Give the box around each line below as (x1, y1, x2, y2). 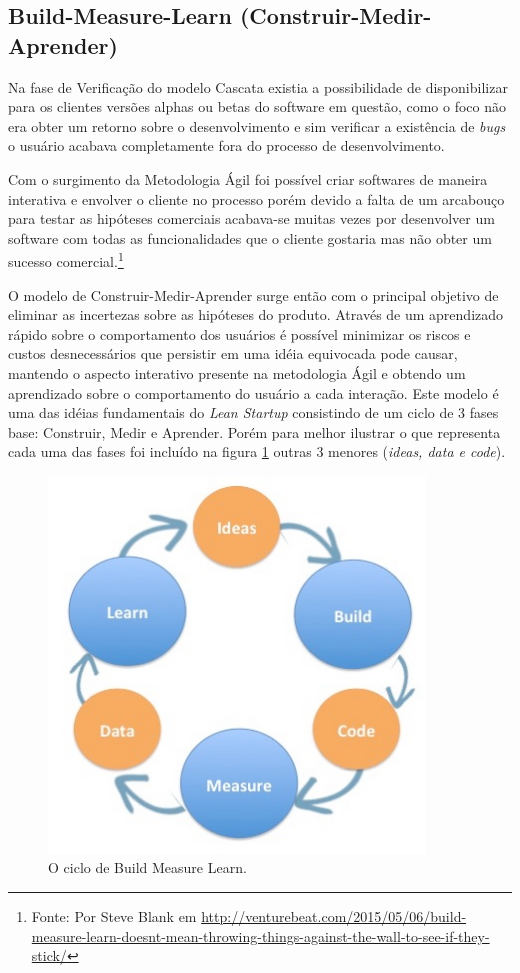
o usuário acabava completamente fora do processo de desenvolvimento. (8, 135, 445, 156)
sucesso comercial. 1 (8, 248, 124, 271)
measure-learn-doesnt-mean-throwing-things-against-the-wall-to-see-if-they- (31, 925, 490, 946)
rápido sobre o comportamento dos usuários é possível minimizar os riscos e (8, 323, 471, 344)
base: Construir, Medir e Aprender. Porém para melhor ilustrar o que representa (8, 421, 501, 442)
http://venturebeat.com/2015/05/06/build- (201, 906, 467, 927)
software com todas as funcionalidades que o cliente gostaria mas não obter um (8, 227, 492, 248)
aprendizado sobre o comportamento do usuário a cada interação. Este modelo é (8, 382, 499, 403)
